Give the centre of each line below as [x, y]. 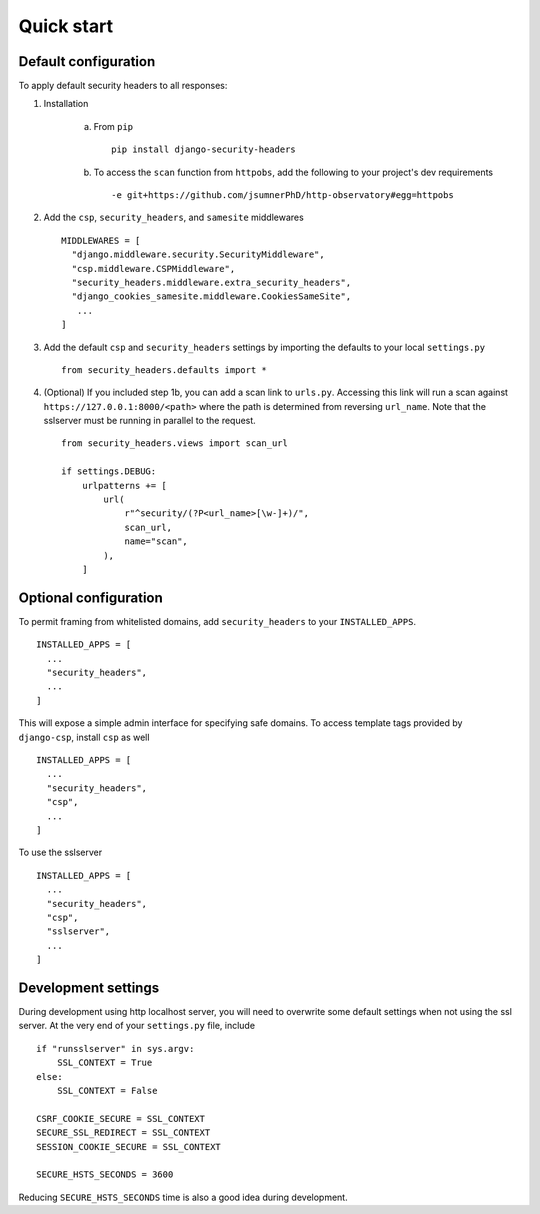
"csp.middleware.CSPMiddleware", [153, 268]
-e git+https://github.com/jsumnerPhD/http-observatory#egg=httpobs [282, 195]
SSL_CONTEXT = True [104, 1063]
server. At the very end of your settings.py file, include [136, 1026]
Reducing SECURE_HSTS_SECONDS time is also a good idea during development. [183, 1197]
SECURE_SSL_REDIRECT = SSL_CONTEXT [123, 1133]
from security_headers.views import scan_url [175, 443]
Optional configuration [91, 597]
